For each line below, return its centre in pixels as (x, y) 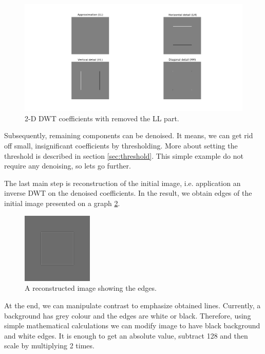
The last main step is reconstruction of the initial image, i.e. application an (122, 183)
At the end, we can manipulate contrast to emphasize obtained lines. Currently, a (132, 305)
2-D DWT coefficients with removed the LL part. (102, 118)
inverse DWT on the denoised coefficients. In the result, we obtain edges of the (128, 193)
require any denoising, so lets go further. (68, 166)
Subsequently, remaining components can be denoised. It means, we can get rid (129, 135)
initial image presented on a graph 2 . (62, 203)
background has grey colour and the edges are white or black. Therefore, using (128, 315)
